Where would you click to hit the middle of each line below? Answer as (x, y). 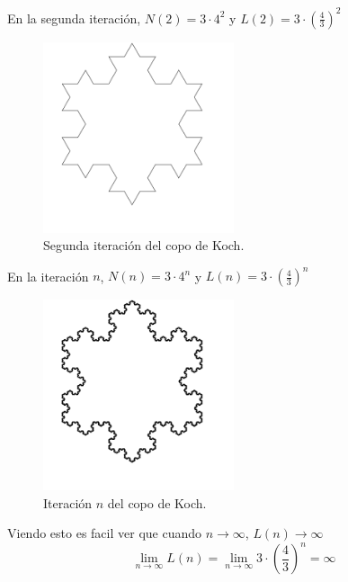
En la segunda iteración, (74, 18)
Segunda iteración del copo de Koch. (144, 245)
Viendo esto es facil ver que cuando (105, 533)
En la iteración (48, 276)
